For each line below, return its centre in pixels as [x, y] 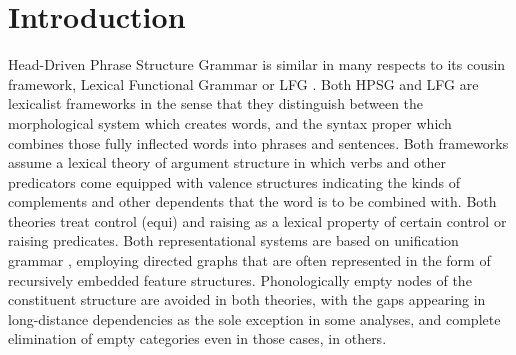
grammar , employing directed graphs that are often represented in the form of [249, 260]
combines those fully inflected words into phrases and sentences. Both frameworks [258, 142]
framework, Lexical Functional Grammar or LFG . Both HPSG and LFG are [243, 83]
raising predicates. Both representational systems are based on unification [233, 240]
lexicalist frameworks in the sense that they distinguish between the [216, 103]
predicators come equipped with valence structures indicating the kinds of [234, 181]
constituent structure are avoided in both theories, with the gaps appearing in [247, 299]
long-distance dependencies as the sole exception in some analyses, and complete [254, 318]
